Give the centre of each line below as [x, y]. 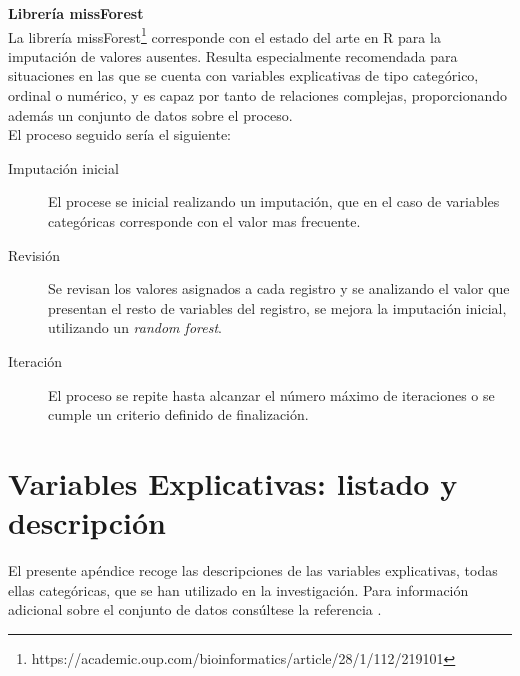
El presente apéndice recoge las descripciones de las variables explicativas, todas [253, 570]
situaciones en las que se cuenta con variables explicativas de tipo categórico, [243, 75]
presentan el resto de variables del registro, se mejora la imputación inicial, [277, 307]
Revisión [34, 254]
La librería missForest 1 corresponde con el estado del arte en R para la [224, 35]
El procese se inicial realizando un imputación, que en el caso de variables [274, 201]
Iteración [35, 360]
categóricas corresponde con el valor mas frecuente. [204, 221]
